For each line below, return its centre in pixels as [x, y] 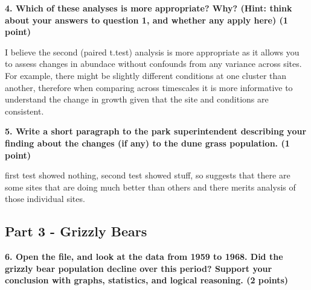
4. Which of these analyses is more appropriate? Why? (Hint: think [149, 8]
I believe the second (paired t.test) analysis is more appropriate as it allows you [152, 52]
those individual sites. [45, 199]
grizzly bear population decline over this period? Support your [139, 268]
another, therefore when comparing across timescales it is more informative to [149, 87]
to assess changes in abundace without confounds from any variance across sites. [153, 64]
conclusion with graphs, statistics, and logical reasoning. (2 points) [147, 280]
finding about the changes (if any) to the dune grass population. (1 [147, 143]
